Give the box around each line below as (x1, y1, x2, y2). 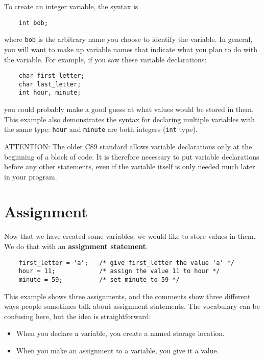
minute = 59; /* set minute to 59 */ (18, 276, 180, 283)
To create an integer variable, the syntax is (4, 1, 138, 11)
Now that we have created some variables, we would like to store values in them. (4, 231, 256, 241)
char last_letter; (18, 80, 81, 88)
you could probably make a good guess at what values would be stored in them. (4, 104, 254, 115)
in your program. (4, 171, 57, 182)
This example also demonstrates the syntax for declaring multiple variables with (4, 114, 255, 124)
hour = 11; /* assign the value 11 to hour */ (18, 267, 220, 275)
